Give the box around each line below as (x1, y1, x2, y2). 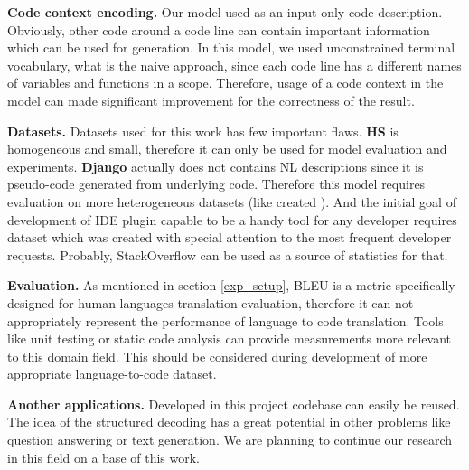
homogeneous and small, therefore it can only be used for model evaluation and (7, 139, 447, 158)
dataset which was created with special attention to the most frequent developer (7, 228, 452, 247)
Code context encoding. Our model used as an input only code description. (7, 3, 443, 21)
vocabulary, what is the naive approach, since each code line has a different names (7, 55, 462, 74)
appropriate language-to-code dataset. (7, 364, 217, 383)
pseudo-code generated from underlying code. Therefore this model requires (7, 174, 426, 193)
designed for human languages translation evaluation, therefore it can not (7, 293, 414, 312)
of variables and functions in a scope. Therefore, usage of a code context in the (7, 73, 444, 92)
